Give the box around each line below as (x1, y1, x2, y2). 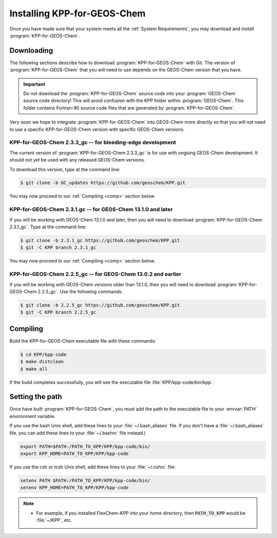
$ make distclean (20, 359, 64, 365)
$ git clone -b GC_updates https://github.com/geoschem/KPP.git (20, 180, 186, 186)
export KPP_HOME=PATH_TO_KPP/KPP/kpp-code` (20, 450, 132, 456)
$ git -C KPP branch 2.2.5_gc (20, 309, 96, 315)
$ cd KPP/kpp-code (20, 351, 67, 357)
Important (23, 81, 46, 87)
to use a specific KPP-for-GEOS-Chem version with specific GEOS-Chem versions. (9, 126, 185, 132)
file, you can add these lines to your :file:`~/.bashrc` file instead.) (9, 430, 146, 436)
